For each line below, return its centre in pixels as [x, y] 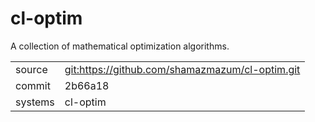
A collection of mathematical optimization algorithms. [120, 46]
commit [33, 85]
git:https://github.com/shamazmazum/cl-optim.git [182, 69]
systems [35, 102]
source [31, 69]
